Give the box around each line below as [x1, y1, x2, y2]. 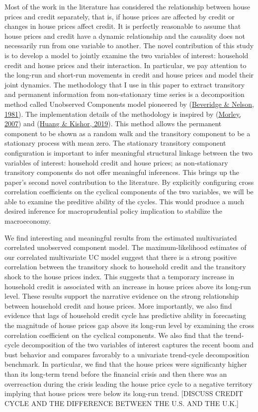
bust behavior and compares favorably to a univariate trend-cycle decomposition [4, 349, 250, 359]
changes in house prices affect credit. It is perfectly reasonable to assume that [4, 21, 241, 31]
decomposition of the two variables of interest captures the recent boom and [21, 339, 254, 350]
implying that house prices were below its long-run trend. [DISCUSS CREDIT [4, 388, 243, 399]
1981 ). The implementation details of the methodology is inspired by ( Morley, [4, 108, 241, 119]
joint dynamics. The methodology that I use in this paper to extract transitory [4, 79, 245, 89]
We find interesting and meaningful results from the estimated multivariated [4, 232, 237, 243]
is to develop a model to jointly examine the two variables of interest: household [4, 50, 249, 60]
